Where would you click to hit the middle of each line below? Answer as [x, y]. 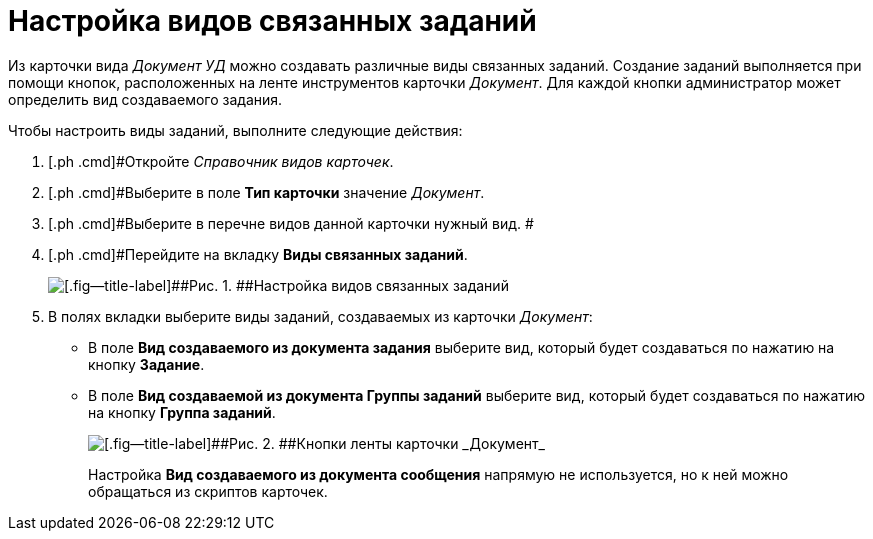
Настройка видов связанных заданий [272, 21]
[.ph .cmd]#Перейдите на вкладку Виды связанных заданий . [258, 254]
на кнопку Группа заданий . [182, 412]
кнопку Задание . [146, 364]
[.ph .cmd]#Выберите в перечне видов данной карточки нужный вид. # [291, 223]
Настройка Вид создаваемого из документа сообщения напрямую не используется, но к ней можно [438, 474]
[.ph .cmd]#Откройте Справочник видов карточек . [221, 161]
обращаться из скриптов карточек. [208, 491]
